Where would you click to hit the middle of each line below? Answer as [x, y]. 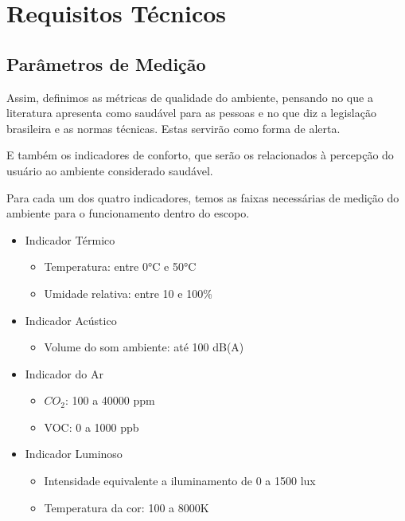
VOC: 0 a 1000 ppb [92, 427]
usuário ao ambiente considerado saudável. [110, 170]
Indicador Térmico [70, 239]
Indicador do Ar [64, 373]
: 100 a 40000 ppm [110, 400]
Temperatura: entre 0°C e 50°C [120, 266]
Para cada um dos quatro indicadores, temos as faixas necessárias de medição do [203, 197]
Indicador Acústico [71, 320]
